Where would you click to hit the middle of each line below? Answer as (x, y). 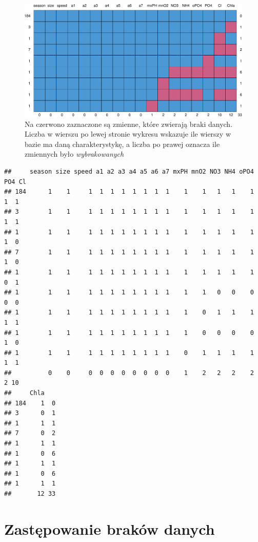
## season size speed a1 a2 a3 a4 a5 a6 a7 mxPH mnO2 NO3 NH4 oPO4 (129, 172)
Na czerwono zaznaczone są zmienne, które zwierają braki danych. (129, 124)
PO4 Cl (15, 182)
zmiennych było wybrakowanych (74, 154)
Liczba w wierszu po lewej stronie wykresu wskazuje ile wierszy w (128, 134)
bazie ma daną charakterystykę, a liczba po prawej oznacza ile (122, 144)
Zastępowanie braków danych (110, 528)
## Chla (24, 393)
